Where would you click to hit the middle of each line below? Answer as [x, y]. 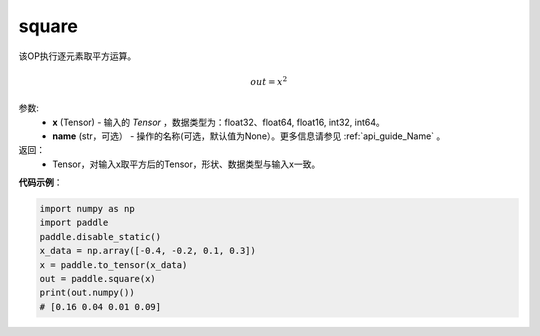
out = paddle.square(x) [98, 279]
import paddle [74, 223]
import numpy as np [87, 209]
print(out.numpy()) [87, 293]
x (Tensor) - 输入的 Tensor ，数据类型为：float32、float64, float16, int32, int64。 [218, 122]
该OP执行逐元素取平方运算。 [77, 56]
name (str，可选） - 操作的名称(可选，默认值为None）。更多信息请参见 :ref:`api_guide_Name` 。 [249, 136]
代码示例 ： [40, 182]
